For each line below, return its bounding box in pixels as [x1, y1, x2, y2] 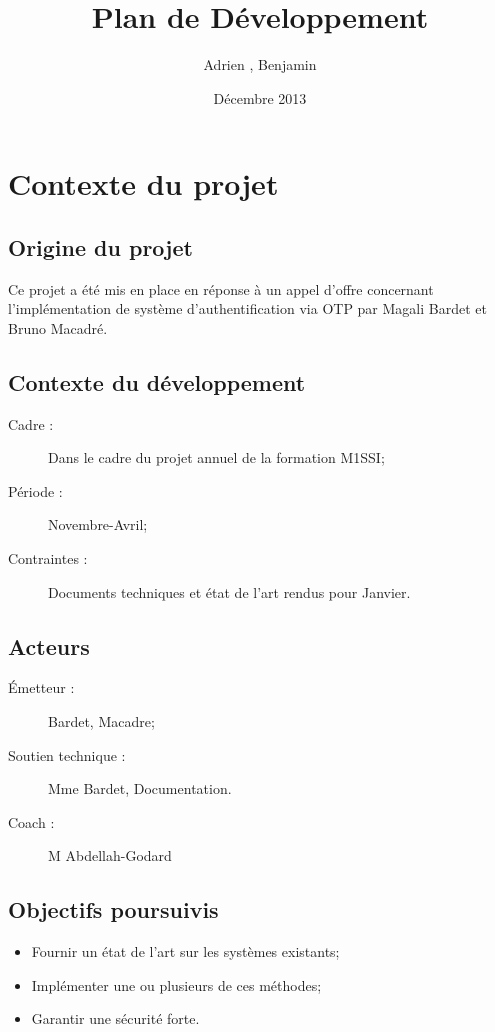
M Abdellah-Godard [48, 845, 172, 866]
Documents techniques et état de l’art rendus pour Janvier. [48, 581, 411, 602]
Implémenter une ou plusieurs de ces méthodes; [31, 974, 322, 995]
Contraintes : [8, 548, 88, 569]
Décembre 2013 [213, 87, 307, 108]
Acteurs [8, 630, 90, 661]
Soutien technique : [8, 744, 126, 765]
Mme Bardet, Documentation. [48, 778, 232, 799]
